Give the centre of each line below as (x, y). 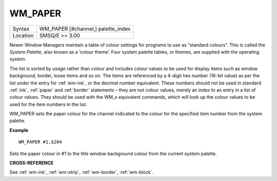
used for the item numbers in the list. (48, 104)
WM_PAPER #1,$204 (40, 142)
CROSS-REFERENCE (32, 163)
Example (19, 130)
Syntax (21, 29)
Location (23, 35)
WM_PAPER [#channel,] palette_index (85, 29)
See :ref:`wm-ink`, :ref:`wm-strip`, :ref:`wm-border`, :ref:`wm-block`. (82, 172)
